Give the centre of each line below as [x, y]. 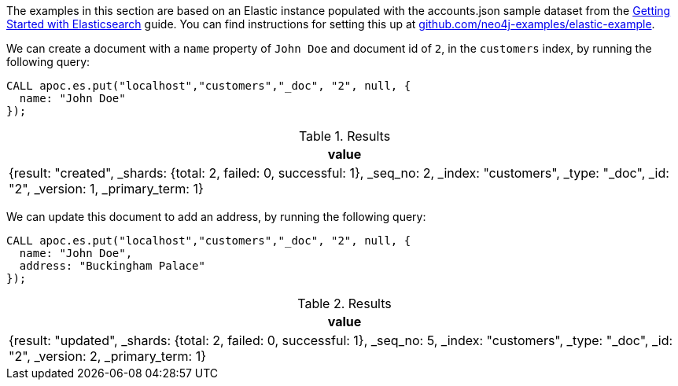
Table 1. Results [345, 136]
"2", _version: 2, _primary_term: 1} [107, 356]
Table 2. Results [345, 303]
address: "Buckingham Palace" [112, 266]
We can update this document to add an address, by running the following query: [216, 217]
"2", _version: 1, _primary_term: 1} [106, 189]
